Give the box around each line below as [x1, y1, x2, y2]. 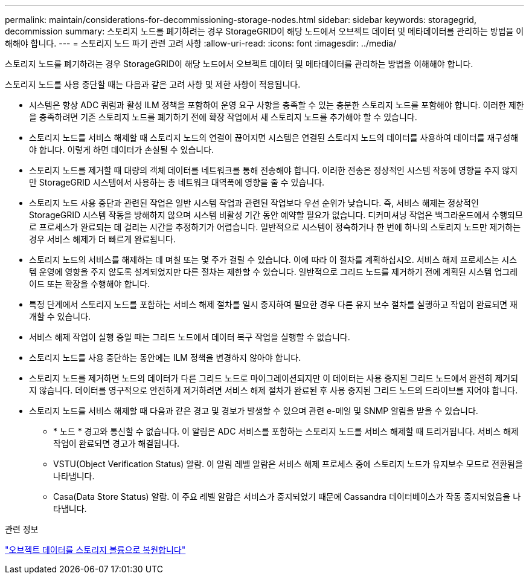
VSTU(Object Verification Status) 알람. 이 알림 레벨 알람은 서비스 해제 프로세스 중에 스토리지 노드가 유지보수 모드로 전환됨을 [53, 459, 523, 469]
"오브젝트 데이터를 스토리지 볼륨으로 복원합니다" [5, 545, 186, 555]
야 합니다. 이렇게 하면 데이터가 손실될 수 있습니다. [29, 144, 214, 155]
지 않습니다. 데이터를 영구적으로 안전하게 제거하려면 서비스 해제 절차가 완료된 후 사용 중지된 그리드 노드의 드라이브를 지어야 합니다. [29, 385, 518, 395]
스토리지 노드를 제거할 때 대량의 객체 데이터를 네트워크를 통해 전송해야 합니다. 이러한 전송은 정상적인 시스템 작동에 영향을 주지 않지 [29, 165, 518, 175]
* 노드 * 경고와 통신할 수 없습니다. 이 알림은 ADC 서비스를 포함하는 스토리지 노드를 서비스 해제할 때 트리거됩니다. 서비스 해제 [53, 426, 519, 436]
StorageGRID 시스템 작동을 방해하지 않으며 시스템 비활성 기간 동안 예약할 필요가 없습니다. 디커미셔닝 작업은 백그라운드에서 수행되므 [29, 210, 523, 220]
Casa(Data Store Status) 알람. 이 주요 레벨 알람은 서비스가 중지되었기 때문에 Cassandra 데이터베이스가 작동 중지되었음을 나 [53, 491, 521, 502]
